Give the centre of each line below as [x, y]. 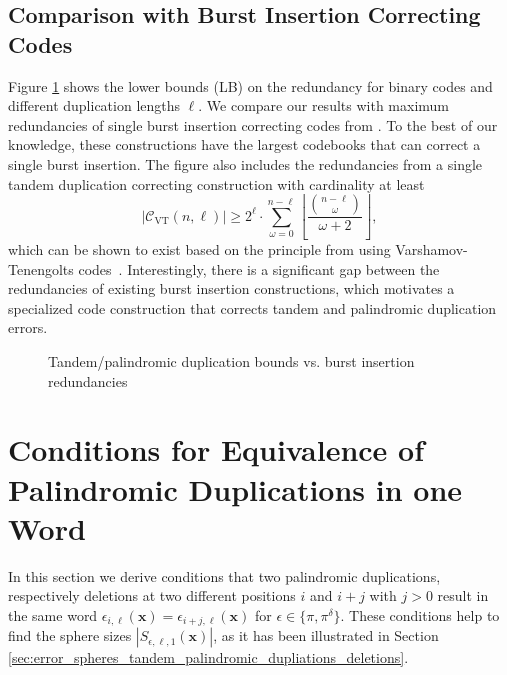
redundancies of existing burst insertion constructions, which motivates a [231, 288]
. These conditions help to [420, 614]
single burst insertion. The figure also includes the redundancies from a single [245, 163]
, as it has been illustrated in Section [326, 635]
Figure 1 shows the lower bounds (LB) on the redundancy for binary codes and [250, 85]
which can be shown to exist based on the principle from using [199, 249]
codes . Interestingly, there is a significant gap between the [259, 268]
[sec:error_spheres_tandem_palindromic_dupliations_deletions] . [208, 657]
